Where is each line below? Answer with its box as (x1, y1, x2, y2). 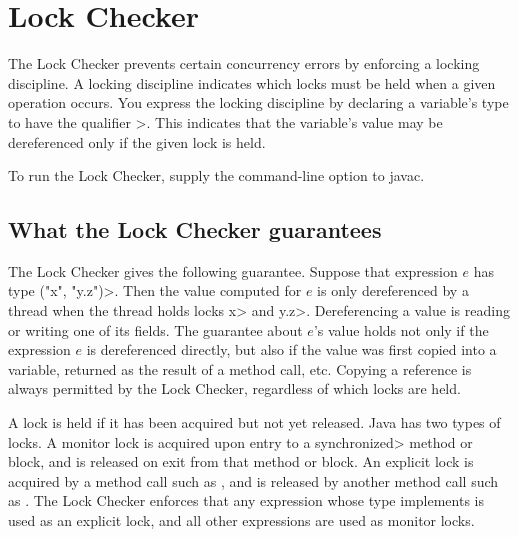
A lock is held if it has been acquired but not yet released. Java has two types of (8, 412, 501, 433)
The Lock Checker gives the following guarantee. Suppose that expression (8, 260, 458, 281)
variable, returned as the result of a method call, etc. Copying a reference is (8, 358, 472, 379)
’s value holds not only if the (313, 319, 489, 340)
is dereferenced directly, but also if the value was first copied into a (86, 339, 497, 360)
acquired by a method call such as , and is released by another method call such (8, 470, 499, 491)
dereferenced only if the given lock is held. (8, 131, 266, 152)
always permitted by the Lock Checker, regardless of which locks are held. (8, 378, 461, 399)
